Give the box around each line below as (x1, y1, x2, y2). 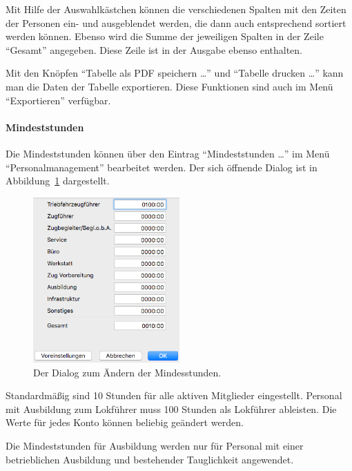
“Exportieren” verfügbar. (6, 93, 111, 107)
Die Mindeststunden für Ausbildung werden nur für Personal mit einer (6, 438, 304, 452)
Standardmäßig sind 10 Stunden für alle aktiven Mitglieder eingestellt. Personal (6, 388, 342, 403)
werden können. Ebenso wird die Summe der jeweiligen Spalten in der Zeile (6, 29, 324, 44)
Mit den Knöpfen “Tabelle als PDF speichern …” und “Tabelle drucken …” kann (6, 66, 344, 80)
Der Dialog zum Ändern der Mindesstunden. (33, 365, 222, 379)
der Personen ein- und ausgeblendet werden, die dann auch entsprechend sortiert (6, 15, 346, 30)
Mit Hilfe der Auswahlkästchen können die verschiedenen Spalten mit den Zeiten (6, 2, 346, 16)
